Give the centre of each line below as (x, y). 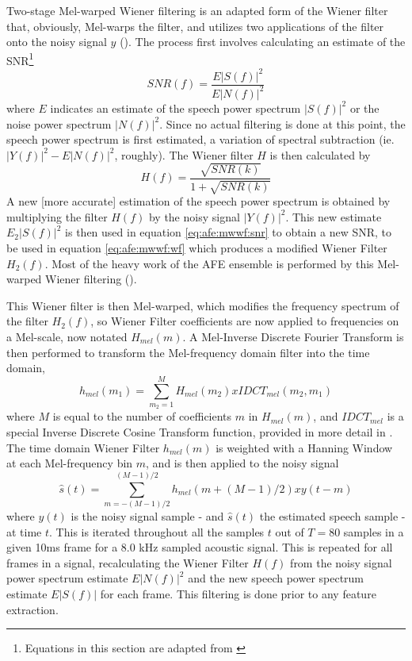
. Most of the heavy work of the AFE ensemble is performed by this (209, 263)
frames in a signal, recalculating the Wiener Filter (128, 562)
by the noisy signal (194, 216)
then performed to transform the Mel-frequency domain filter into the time (188, 352)
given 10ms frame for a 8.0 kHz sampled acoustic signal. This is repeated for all (200, 547)
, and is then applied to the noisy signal (242, 463)
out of (290, 531)
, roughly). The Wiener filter (184, 154)
